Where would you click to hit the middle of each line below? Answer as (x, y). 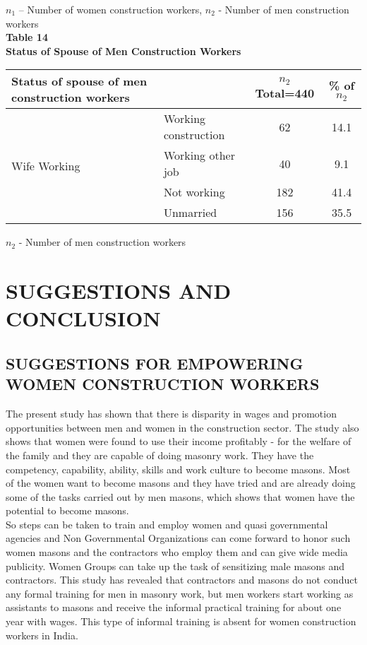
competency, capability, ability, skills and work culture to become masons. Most (178, 469)
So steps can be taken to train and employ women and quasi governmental (167, 524)
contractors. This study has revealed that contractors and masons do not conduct (182, 580)
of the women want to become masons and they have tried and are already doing (181, 483)
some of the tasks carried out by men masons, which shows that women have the (180, 496)
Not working (194, 192)
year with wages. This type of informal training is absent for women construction (181, 621)
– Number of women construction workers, (110, 9)
